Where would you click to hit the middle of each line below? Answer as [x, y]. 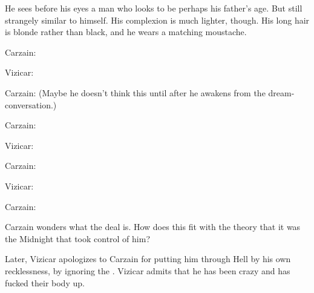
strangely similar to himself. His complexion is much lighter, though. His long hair [157, 20]
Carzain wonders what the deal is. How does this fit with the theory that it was [153, 227]
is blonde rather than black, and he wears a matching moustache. [126, 32]
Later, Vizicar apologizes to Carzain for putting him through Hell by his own [148, 259]
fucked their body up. [45, 282]
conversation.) [31, 104]
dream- [281, 92]
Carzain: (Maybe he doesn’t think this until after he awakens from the [135, 92]
